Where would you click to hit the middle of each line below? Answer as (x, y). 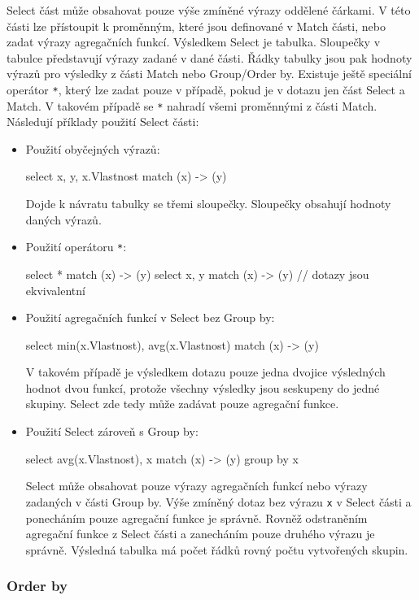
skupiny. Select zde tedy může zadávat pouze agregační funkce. (182, 404)
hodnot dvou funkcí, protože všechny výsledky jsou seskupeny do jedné (203, 387)
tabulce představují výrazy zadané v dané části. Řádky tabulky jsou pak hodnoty (209, 57)
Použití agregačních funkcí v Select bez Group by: (150, 317)
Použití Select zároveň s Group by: (112, 431)
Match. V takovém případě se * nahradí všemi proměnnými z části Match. (192, 105)
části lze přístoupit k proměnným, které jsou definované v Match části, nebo (196, 26)
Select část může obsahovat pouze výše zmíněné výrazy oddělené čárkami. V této (209, 10)
